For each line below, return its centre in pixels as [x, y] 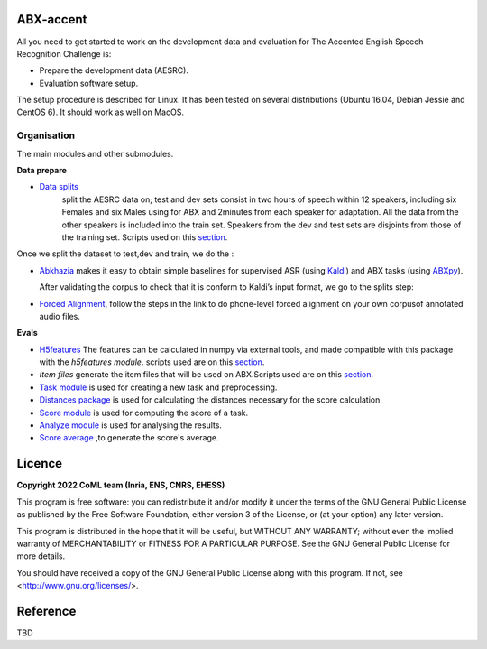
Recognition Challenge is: [64, 53]
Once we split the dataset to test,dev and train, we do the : [125, 254]
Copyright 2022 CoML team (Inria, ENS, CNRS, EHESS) [121, 485]
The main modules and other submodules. [95, 153]
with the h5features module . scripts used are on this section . [152, 362]
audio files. [60, 316]
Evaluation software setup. [89, 83]
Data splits [59, 187]
